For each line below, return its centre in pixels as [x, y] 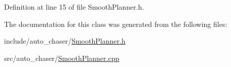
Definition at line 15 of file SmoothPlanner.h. [74, 7]
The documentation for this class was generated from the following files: [116, 24]
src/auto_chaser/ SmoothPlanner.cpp [62, 58]
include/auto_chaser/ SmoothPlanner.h [65, 41]
